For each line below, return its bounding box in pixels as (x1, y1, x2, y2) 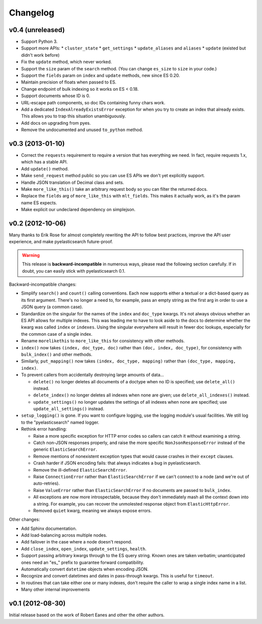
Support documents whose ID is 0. (21, 93, 91, 99)
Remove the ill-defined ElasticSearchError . (33, 467, 127, 473)
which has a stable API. (21, 159, 68, 165)
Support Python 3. (21, 39, 58, 45)
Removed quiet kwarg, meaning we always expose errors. (33, 508, 152, 513)
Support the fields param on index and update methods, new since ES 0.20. (21, 73, 180, 79)
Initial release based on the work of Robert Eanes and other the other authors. (9, 612, 165, 618)
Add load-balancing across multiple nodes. (21, 532, 107, 538)
